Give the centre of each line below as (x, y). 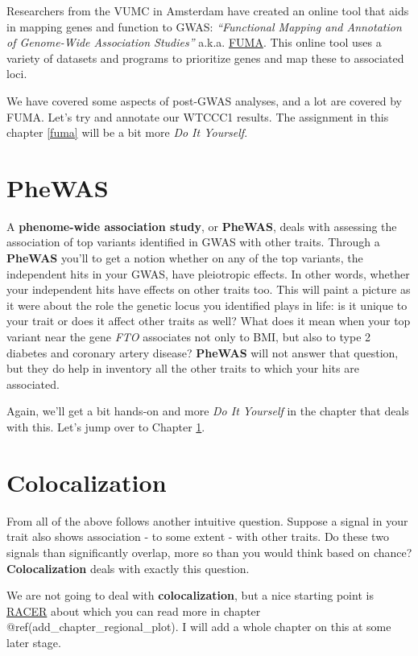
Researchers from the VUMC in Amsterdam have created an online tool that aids (208, 10)
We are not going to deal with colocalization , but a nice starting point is (190, 595)
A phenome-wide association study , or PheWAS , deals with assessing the (202, 226)
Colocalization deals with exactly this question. (128, 568)
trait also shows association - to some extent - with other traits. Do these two (198, 536)
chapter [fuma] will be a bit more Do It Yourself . (127, 132)
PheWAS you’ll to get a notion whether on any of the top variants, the (185, 258)
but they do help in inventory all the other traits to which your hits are (183, 368)
